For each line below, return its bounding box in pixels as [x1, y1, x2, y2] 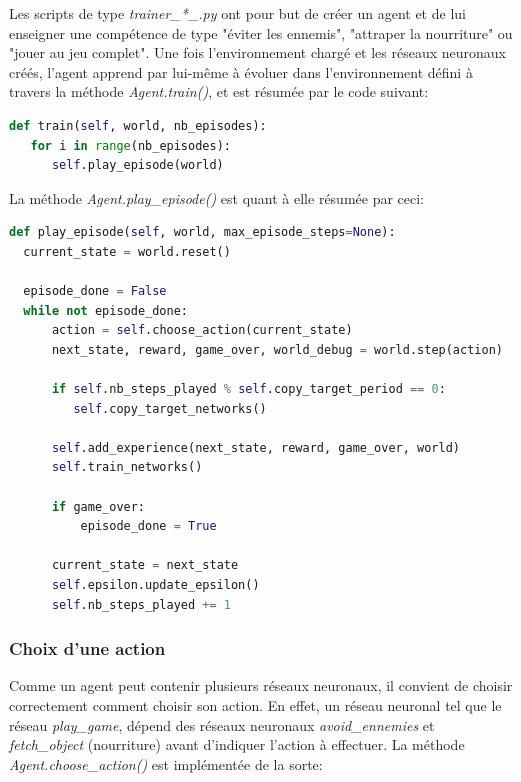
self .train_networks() [51, 460, 203, 475]
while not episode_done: [23, 303, 189, 318]
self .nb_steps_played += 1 [51, 597, 231, 612]
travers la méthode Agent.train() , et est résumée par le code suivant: [9, 81, 429, 102]
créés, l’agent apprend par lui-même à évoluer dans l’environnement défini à [9, 61, 473, 82]
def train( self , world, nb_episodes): [9, 118, 267, 133]
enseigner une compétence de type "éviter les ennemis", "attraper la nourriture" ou [9, 22, 513, 43]
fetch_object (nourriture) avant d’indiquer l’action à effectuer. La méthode [9, 734, 465, 755]
